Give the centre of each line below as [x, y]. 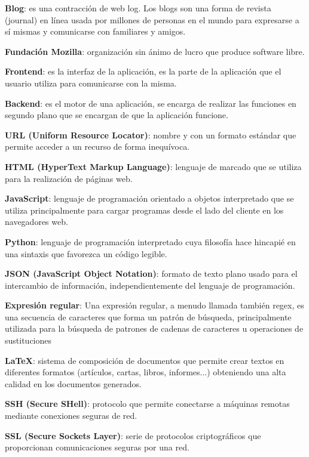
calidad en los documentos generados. [73, 383]
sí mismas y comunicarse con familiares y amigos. [95, 31]
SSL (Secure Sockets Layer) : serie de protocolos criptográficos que [133, 435]
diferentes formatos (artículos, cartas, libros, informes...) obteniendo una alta [146, 372]
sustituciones [28, 340]
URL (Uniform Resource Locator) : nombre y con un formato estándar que [151, 135]
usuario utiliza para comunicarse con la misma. [91, 83]
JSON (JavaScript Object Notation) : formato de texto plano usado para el [151, 274]
